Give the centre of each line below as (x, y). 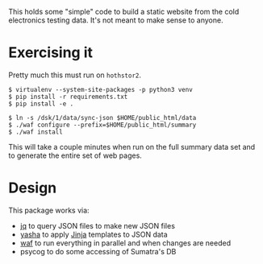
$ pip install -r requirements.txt (68, 97)
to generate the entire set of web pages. (75, 155)
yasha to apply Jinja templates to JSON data (94, 234)
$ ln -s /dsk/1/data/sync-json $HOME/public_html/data (102, 118)
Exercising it (51, 53)
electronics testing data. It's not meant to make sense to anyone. (116, 20)
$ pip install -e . (41, 104)
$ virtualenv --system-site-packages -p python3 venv (101, 89)
